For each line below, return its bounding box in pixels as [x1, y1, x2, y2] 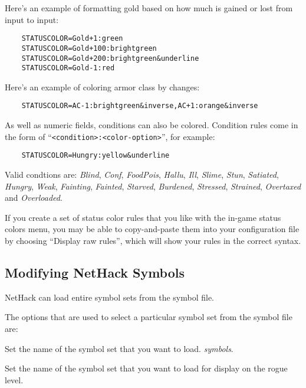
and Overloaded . [5, 191, 62, 204]
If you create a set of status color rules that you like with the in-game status [5, 211, 281, 223]
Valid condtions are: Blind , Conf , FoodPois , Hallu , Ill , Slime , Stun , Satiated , [5, 168, 279, 180]
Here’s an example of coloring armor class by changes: [5, 80, 200, 93]
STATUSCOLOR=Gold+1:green [21, 34, 123, 43]
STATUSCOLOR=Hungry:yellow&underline [21, 151, 170, 160]
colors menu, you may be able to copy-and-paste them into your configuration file [5, 223, 300, 235]
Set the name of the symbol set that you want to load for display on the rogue [5, 362, 288, 374]
